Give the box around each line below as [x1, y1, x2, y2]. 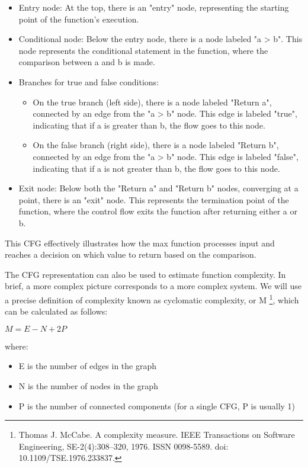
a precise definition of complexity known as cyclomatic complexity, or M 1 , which [5, 291, 299, 306]
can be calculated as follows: [5, 305, 108, 318]
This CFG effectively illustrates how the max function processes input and [5, 236, 275, 249]
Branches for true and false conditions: [18, 75, 159, 88]
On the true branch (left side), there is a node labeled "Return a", [33, 95, 272, 108]
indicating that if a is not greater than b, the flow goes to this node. [33, 162, 280, 174]
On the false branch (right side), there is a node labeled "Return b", [33, 139, 279, 151]
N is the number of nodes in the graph [18, 379, 158, 392]
